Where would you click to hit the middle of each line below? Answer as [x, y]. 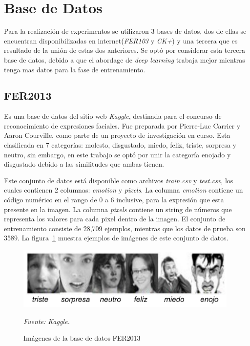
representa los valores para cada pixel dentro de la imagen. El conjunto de [115, 219]
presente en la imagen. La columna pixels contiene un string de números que [118, 209]
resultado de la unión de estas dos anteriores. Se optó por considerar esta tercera [125, 50]
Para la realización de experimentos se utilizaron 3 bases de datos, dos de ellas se [125, 31]
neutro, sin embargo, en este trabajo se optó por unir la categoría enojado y [117, 154]
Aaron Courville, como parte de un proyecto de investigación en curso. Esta [117, 135]
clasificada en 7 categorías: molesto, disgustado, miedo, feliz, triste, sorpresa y [120, 145]
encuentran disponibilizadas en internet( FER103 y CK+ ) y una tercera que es [121, 40]
